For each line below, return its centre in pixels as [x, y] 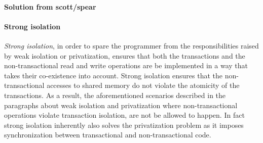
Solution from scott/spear [50, 6]
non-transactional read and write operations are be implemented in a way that [126, 65]
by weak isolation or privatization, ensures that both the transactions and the [125, 55]
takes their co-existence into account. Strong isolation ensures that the [113, 75]
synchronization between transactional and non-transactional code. [108, 135]
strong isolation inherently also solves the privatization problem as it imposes [124, 125]
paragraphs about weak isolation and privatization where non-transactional [121, 105]
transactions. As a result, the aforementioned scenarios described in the [115, 95]
